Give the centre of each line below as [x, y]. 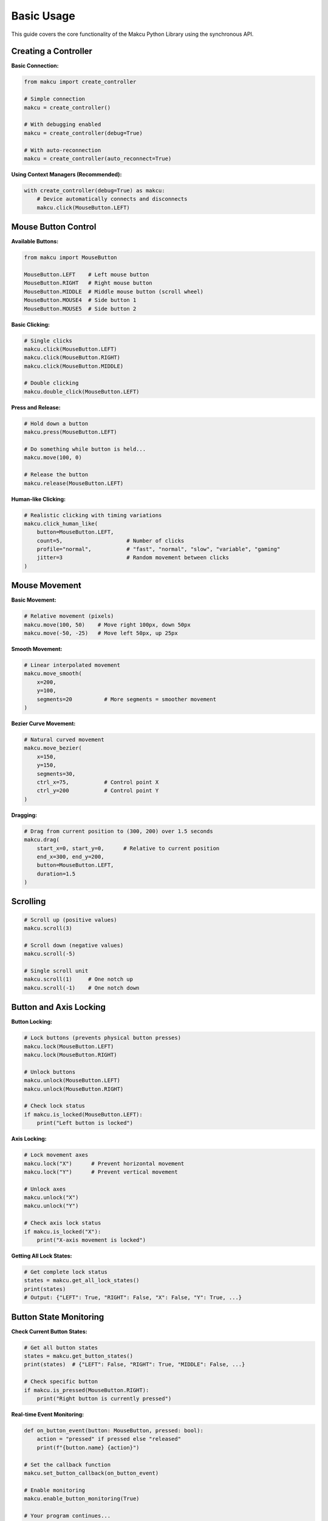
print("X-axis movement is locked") [91, 1240]
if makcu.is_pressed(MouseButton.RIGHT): [87, 1390]
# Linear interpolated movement [72, 665]
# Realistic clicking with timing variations [93, 515]
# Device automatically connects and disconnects [112, 199]
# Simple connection [54, 99]
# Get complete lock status [66, 1272]
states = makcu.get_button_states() [79, 1356]
